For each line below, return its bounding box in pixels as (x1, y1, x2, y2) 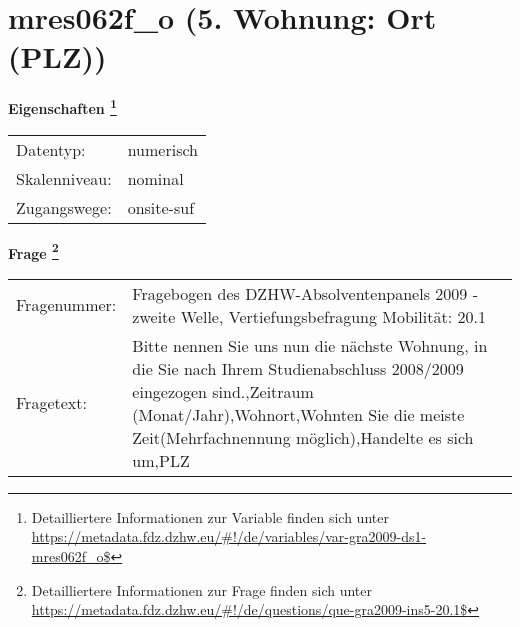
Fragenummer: (16, 293, 117, 317)
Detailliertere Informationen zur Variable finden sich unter (31, 506, 389, 527)
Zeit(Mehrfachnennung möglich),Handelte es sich (132, 425, 474, 449)
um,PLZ (132, 448, 190, 472)
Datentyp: (16, 137, 86, 161)
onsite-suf (127, 195, 195, 219)
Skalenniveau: (16, 166, 112, 190)
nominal (127, 166, 184, 190)
